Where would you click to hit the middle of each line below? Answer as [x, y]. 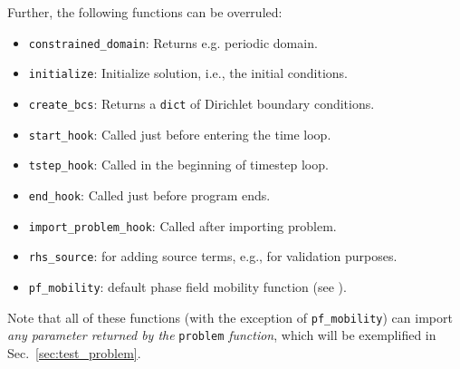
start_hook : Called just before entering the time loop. [180, 134]
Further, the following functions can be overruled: [145, 12]
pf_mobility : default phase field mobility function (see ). [187, 286]
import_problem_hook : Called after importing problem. [182, 225]
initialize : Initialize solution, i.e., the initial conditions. [188, 73]
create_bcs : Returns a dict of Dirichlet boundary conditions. [201, 103]
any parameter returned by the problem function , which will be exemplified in [222, 335]
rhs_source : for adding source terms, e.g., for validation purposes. [213, 256]
